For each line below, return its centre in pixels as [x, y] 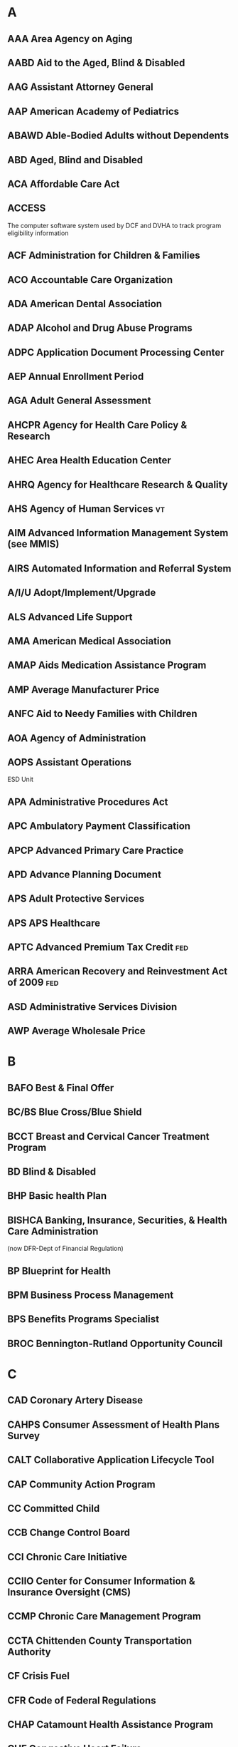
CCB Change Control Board [69, 1533]
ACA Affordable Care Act [64, 184]
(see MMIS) [33, 544]
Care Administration [53, 1231]
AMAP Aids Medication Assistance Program [107, 665]
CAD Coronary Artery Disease [75, 1400]
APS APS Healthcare [54, 923]
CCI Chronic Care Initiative [67, 1557]
